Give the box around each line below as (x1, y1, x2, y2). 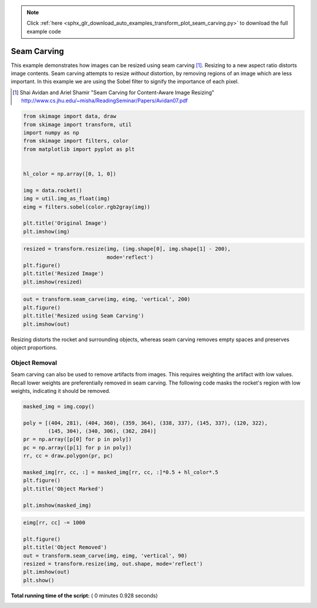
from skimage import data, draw (23, 113, 117, 120)
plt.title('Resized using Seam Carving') (23, 312, 144, 319)
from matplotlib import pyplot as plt (23, 146, 135, 152)
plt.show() (23, 577, 55, 583)
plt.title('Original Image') (23, 220, 107, 226)
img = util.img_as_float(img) (23, 195, 110, 202)
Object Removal (11, 359, 58, 367)
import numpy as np (23, 129, 79, 136)
